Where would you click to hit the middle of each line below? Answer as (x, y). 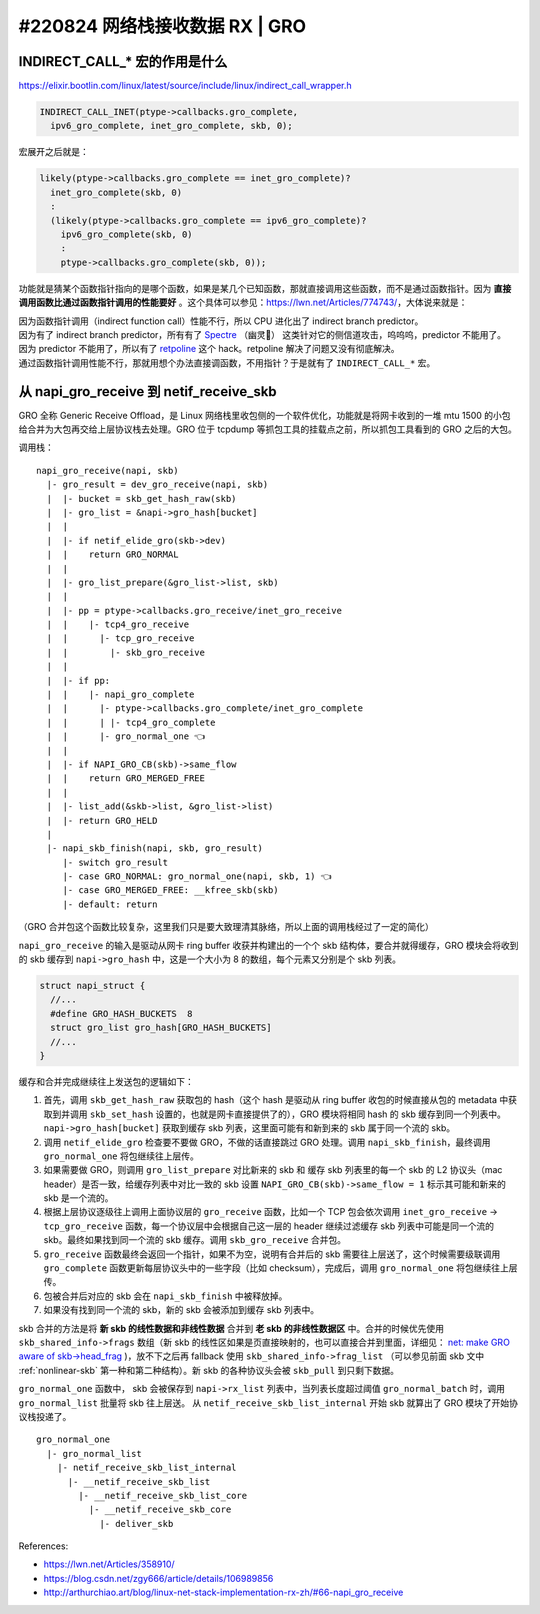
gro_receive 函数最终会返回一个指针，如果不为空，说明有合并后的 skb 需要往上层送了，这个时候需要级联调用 (272, 1254)
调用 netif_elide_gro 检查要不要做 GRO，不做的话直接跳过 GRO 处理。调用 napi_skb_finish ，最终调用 (267, 1142)
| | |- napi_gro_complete (120, 694)
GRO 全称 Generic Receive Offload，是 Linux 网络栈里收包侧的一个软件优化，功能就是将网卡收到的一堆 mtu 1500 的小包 (264, 415)
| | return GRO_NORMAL (112, 554)
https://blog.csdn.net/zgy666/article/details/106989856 (158, 1578)
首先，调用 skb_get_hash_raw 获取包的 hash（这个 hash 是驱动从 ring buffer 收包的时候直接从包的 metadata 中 (276, 1100)
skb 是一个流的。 (78, 1198)
